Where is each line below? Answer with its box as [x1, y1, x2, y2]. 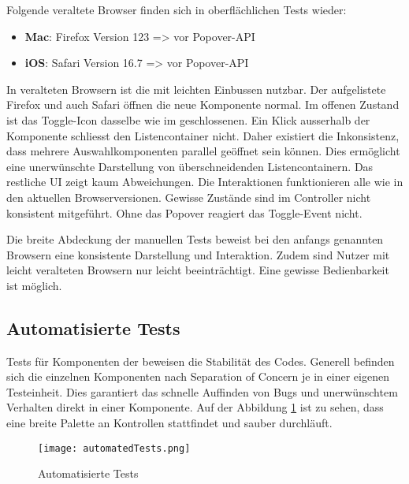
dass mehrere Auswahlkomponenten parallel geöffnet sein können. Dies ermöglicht [6, 143, 400, 159]
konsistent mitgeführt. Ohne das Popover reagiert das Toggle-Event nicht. [6, 204, 363, 221]
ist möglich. [6, 277, 62, 293]
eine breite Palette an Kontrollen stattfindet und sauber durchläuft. [6, 415, 333, 431]
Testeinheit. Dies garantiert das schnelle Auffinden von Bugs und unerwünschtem [6, 383, 398, 400]
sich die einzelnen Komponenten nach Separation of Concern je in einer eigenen [6, 368, 389, 385]
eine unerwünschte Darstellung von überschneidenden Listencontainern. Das [6, 158, 374, 174]
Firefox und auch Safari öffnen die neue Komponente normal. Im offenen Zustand [6, 96, 400, 113]
